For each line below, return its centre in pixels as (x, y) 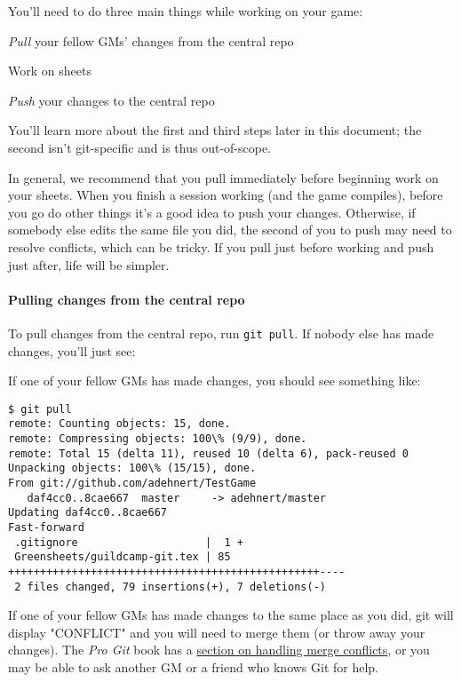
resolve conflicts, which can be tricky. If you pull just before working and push (221, 246)
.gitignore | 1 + (129, 542)
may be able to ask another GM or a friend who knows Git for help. (194, 667)
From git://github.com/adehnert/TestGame (132, 484)
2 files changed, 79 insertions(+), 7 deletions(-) (170, 587)
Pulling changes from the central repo (127, 299)
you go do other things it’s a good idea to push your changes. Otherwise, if (212, 212)
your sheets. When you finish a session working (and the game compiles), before (226, 195)
